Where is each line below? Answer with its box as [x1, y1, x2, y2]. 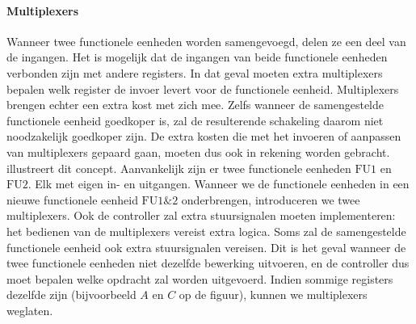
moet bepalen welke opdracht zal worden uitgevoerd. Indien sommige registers [6, 270, 393, 287]
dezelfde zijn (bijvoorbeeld [6, 286, 137, 303]
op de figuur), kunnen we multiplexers [179, 286, 368, 303]
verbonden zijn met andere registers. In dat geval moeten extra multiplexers [6, 64, 383, 81]
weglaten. [6, 301, 53, 318]
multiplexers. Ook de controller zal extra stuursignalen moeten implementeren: [6, 207, 396, 224]
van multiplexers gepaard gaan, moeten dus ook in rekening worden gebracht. [6, 143, 390, 160]
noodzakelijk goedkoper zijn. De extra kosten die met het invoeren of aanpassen [6, 128, 401, 145]
